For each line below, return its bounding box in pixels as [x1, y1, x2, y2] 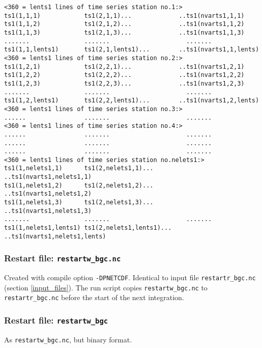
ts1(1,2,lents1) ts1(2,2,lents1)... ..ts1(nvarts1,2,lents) [4, 97, 259, 104]
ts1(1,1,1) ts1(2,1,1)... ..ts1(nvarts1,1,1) [4, 12, 245, 19]
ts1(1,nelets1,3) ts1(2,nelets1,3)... [4, 199, 154, 206]
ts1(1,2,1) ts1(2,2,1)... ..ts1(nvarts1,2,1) [4, 63, 245, 70]
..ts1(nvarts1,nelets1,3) [4, 207, 92, 215]
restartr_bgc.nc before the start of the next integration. [4, 292, 184, 303]
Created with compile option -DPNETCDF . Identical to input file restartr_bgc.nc [4, 272, 256, 283]
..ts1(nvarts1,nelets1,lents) [4, 232, 106, 240]
